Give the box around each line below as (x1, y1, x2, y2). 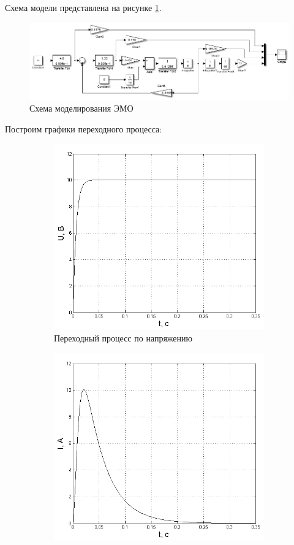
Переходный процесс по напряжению (54, 332, 192, 344)
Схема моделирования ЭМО (29, 102, 134, 115)
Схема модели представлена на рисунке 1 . (5, 1, 162, 13)
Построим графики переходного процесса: (5, 122, 162, 135)
